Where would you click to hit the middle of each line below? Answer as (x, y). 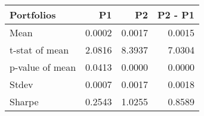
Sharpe (24, 101)
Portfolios (33, 15)
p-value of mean (43, 67)
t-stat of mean (39, 50)
